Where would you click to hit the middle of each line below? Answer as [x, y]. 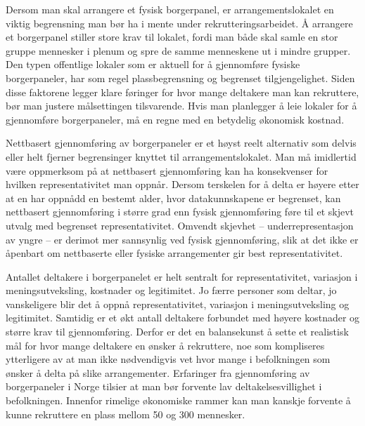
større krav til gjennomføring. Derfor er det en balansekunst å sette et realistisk [177, 332]
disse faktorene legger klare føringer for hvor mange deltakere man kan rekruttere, [182, 92]
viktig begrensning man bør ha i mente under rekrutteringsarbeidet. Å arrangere [179, 23]
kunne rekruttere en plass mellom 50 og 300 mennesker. [126, 414]
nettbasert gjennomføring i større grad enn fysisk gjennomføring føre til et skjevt [180, 212]
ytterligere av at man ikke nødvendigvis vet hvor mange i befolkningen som [168, 359]
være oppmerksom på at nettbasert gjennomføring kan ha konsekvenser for [167, 170]
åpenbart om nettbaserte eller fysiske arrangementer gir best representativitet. [174, 253]
